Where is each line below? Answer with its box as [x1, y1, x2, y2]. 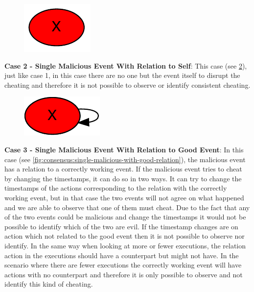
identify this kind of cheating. [4, 279, 93, 289]
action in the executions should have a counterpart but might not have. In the [4, 250, 239, 260]
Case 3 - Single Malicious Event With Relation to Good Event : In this [4, 144, 244, 154]
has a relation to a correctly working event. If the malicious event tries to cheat [4, 164, 242, 174]
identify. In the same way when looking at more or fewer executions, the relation [4, 240, 246, 250]
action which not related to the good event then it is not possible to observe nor [4, 231, 245, 241]
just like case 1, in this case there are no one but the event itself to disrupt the [4, 70, 240, 80]
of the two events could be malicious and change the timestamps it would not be [4, 212, 246, 222]
